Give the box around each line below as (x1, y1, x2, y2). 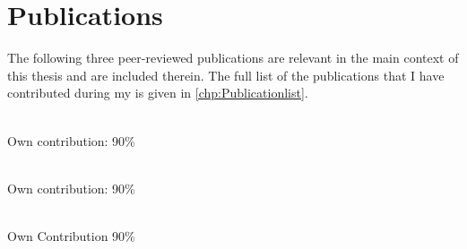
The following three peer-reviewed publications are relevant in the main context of (7, 48, 459, 67)
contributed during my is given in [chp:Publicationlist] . (7, 83, 308, 102)
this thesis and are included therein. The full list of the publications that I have (7, 65, 445, 84)
